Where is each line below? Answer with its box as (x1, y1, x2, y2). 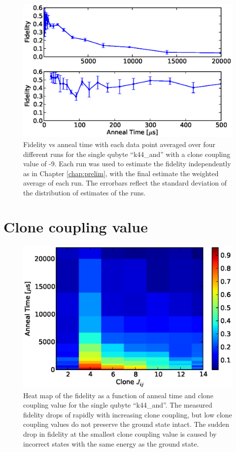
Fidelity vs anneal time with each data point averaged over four (23, 139, 216, 149)
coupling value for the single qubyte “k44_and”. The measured (23, 400, 212, 410)
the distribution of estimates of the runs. (23, 187, 146, 197)
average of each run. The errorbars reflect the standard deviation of (23, 178, 227, 188)
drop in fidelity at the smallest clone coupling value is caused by (23, 429, 217, 439)
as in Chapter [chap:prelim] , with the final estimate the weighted (23, 168, 219, 178)
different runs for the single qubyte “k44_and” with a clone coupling (23, 149, 231, 159)
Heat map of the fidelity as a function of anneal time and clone (23, 390, 213, 400)
